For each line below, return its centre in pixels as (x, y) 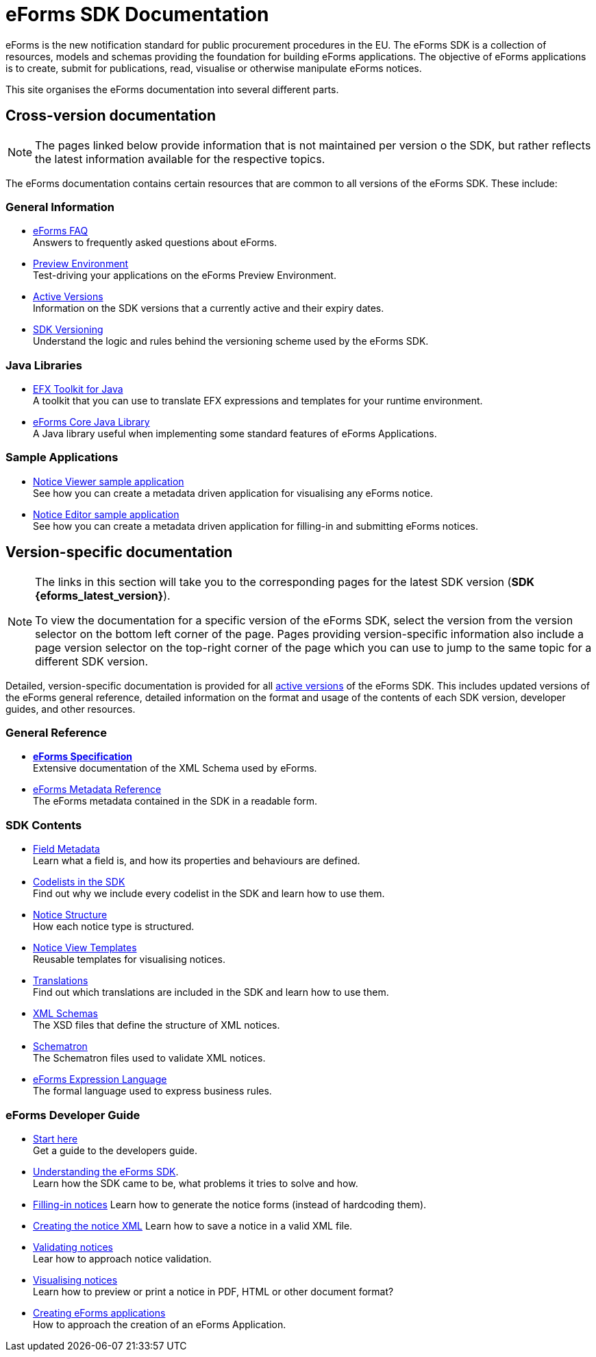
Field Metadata (66, 849)
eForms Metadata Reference (97, 790)
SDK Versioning (68, 330)
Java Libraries (44, 365)
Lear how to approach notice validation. (122, 1258)
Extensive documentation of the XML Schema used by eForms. (175, 768)
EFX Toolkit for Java (78, 389)
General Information (60, 207)
